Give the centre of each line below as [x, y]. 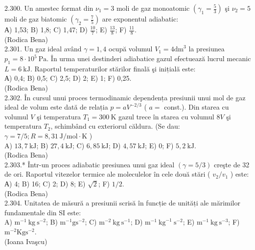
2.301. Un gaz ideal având [43, 49]
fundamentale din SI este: [43, 212]
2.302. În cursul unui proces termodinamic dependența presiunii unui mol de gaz [125, 97]
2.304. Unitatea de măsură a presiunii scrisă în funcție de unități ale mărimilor [122, 203]
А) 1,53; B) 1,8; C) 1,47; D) [46, 29]
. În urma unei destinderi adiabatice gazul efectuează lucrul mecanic [149, 58]
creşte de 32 [232, 164]
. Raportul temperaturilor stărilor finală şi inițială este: [113, 68]
